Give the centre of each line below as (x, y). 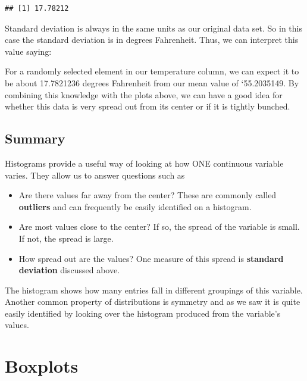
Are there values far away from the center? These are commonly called (148, 195)
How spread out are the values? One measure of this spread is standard (151, 258)
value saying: (28, 51)
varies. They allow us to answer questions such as (95, 175)
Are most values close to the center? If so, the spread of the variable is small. (159, 227)
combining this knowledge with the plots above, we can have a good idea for (144, 94)
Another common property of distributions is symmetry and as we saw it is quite (153, 302)
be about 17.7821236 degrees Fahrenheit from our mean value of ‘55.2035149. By (152, 82)
